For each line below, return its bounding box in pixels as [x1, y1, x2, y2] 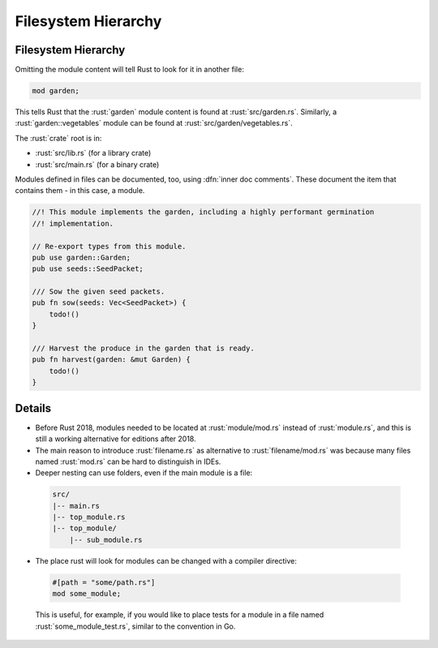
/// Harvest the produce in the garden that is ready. [32, 344, 255, 353]
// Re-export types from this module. [32, 242, 187, 251]
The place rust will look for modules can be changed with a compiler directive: [35, 556, 298, 565]
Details [15, 401, 52, 415]
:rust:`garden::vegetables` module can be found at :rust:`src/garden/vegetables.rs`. [15, 118, 294, 128]
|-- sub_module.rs [69, 535, 143, 544]
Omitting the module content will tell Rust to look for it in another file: [15, 65, 245, 75]
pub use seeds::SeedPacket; [32, 264, 144, 273]
